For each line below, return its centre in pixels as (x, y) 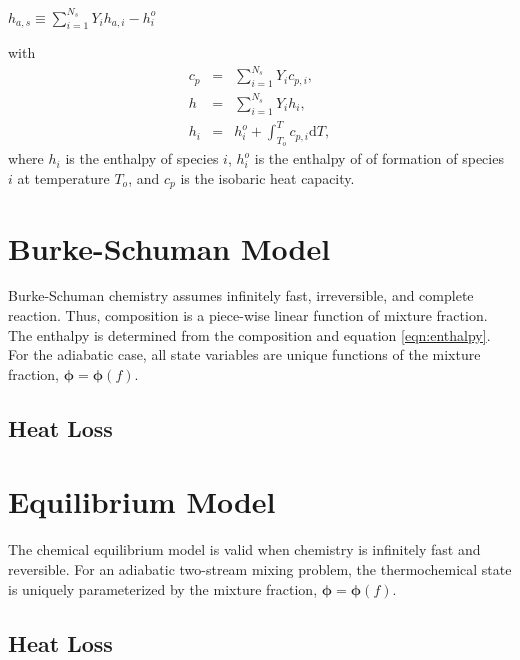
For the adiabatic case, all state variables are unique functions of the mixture (244, 354)
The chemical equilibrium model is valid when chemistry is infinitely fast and (244, 549)
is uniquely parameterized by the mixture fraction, (163, 588)
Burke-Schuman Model (169, 247)
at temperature (63, 177)
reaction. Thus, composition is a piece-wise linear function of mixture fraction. (248, 315)
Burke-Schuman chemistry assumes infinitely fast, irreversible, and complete (241, 295)
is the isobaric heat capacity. (267, 177)
